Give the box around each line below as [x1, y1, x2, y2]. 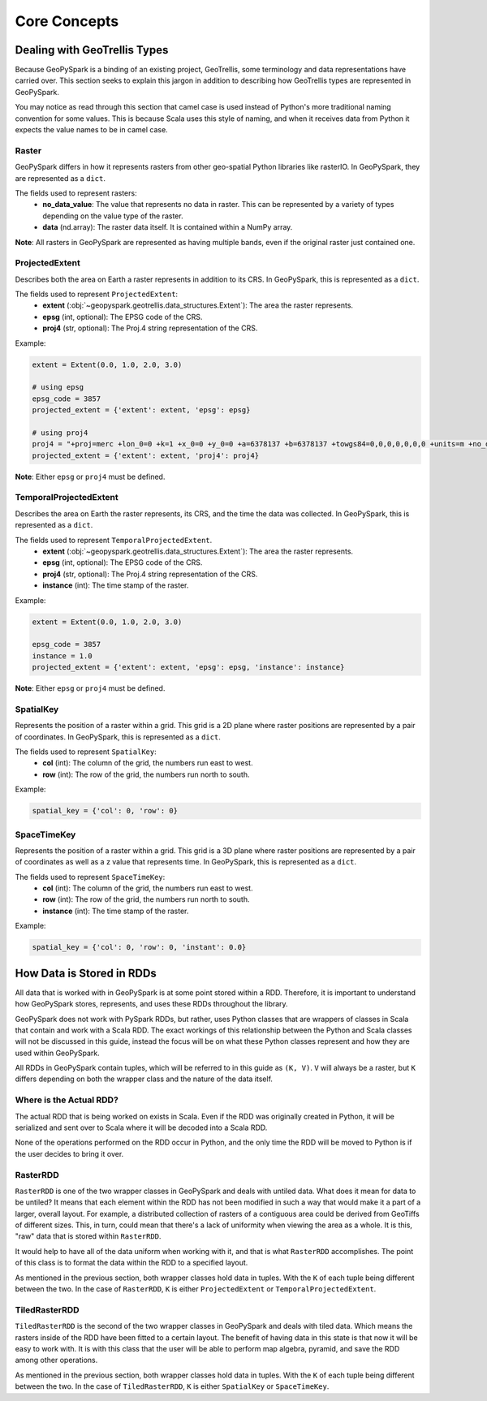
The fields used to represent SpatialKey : [15, 747, 157, 757]
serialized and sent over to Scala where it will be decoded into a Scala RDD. [15, 1123, 268, 1132]
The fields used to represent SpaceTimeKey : [15, 872, 166, 882]
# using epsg [32, 382, 84, 392]
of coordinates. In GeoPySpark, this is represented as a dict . [15, 731, 221, 742]
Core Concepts [15, 12, 119, 30]
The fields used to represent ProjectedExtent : [15, 289, 179, 300]
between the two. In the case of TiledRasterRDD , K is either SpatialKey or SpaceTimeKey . [15, 1382, 330, 1391]
